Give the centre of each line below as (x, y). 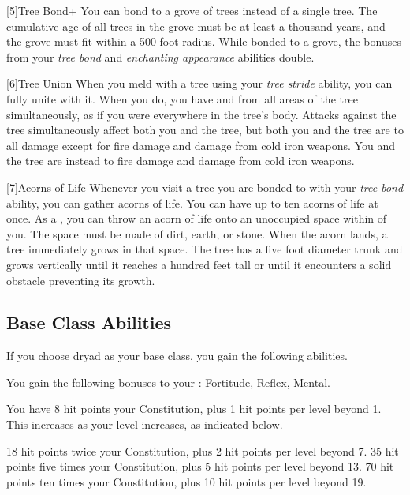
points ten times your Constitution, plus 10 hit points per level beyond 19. (186, 481)
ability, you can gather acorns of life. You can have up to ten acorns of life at (192, 202)
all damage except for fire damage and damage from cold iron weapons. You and (201, 145)
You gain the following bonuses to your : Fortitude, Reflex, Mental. (168, 382)
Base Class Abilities (89, 322)
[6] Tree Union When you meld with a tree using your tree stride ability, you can (199, 83)
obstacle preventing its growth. (81, 280)
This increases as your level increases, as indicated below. (145, 424)
